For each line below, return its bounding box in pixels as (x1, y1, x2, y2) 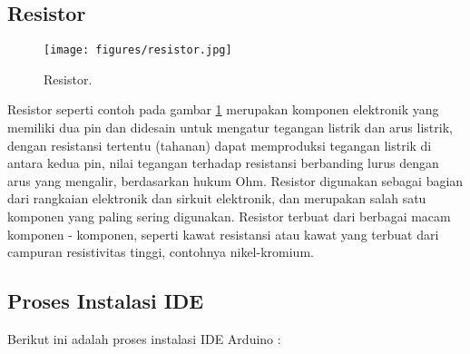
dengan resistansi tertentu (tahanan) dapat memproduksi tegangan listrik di (7, 135, 432, 154)
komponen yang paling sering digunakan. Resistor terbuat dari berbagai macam (7, 207, 451, 226)
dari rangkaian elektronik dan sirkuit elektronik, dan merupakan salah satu (7, 189, 426, 208)
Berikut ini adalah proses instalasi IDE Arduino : (7, 329, 281, 348)
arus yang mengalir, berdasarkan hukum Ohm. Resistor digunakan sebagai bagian (7, 171, 464, 190)
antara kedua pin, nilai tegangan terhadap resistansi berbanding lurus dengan (7, 153, 439, 172)
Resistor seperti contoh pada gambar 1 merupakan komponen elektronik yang (7, 100, 439, 119)
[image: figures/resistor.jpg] (44, 44, 232, 57)
